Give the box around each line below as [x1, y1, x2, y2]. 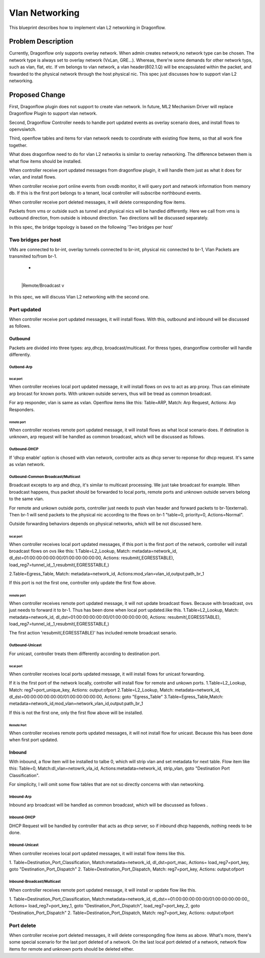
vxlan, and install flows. [9, 174, 56, 180]
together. [9, 142, 28, 148]
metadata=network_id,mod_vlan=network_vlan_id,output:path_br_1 [9, 701, 143, 707]
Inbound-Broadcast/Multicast [9, 879, 61, 884]
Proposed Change [9, 90, 66, 99]
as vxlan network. [9, 461, 45, 467]
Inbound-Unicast [9, 842, 39, 847]
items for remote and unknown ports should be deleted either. [9, 946, 134, 952]
